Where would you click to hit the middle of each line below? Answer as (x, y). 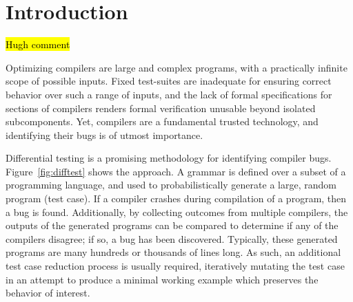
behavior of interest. (48, 293)
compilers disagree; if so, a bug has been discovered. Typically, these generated (172, 238)
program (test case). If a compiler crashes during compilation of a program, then (176, 198)
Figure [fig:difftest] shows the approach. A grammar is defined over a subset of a (176, 171)
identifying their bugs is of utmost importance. (104, 134)
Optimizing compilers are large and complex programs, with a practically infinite (176, 67)
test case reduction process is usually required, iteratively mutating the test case (175, 266)
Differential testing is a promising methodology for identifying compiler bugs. (169, 158)
